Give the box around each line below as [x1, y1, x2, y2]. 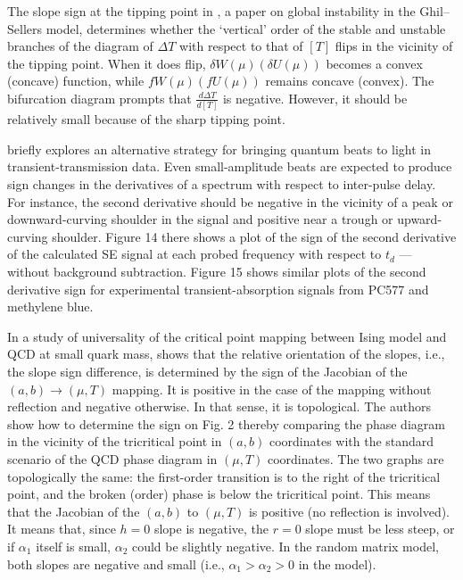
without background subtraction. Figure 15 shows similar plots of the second [7, 262, 426, 281]
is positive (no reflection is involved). [248, 501, 451, 520]
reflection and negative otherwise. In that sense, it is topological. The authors [7, 397, 431, 416]
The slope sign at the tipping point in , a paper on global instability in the [7, 2, 416, 20]
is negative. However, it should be [222, 88, 408, 107]
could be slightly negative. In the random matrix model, [131, 536, 439, 555]
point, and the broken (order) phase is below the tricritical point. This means [7, 485, 431, 503]
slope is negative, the [153, 519, 269, 538]
